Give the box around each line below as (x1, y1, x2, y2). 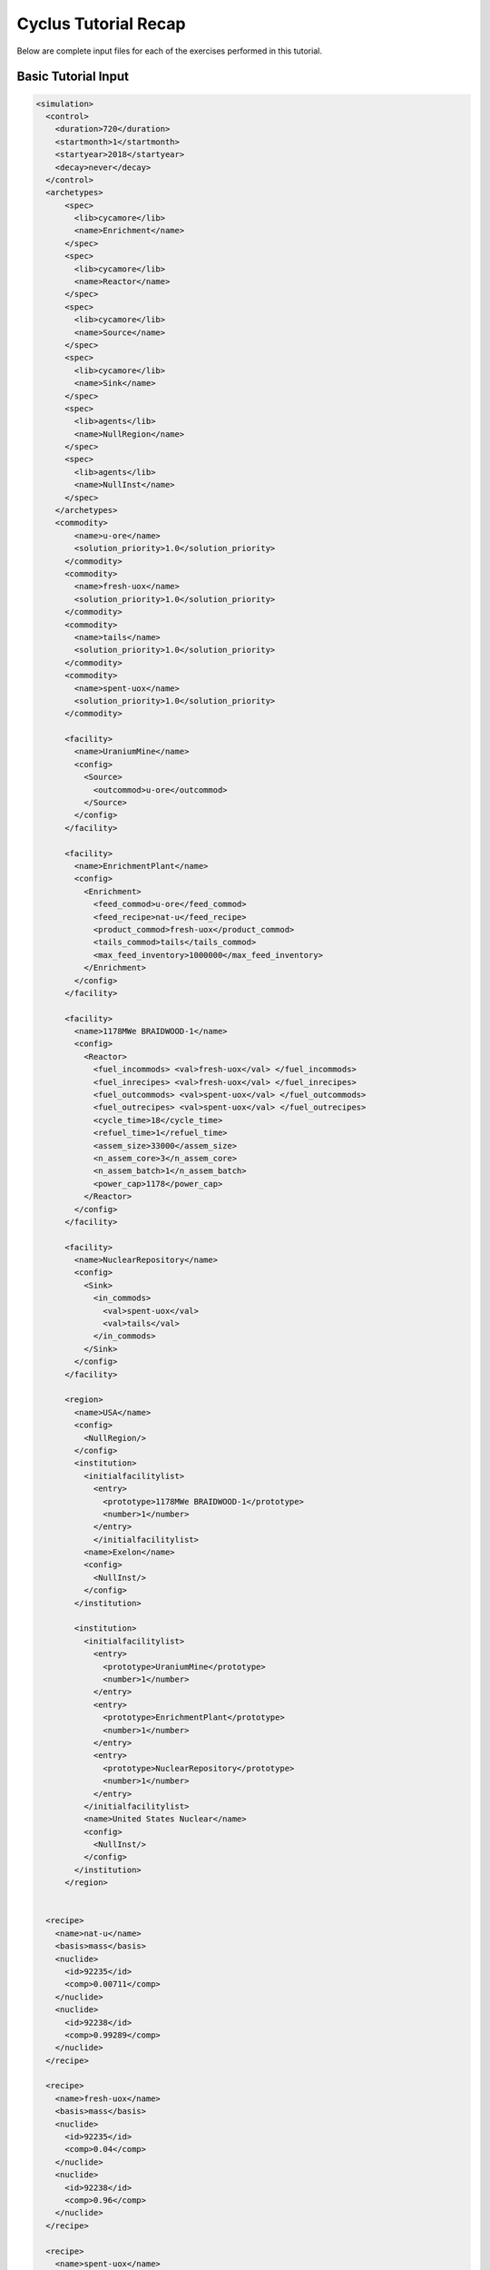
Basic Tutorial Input (16, 69, 129, 84)
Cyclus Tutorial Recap (16, 14, 186, 34)
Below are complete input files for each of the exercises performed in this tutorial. (16, 45, 322, 56)
